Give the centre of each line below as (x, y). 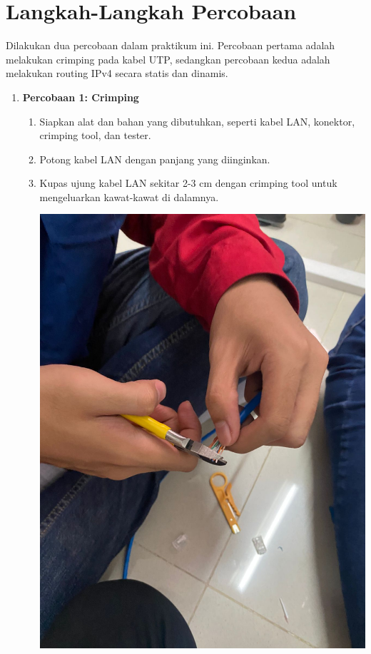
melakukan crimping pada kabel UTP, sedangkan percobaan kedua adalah (168, 59)
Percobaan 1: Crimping (81, 97)
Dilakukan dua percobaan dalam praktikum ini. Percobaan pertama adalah (171, 45)
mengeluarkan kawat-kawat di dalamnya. (129, 196)
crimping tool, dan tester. (95, 135)
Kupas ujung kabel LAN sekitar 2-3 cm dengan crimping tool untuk (188, 183)
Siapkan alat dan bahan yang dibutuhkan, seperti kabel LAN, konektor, (197, 121)
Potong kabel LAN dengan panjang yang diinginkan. (155, 159)
